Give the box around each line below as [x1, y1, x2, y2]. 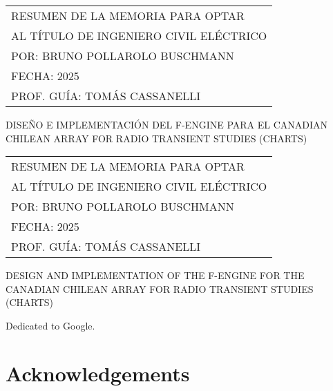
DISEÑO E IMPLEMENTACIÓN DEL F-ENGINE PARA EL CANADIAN [6, 117, 328, 131]
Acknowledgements [6, 359, 190, 387]
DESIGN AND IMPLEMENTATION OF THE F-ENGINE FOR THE [6, 268, 305, 283]
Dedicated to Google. [6, 318, 95, 332]
